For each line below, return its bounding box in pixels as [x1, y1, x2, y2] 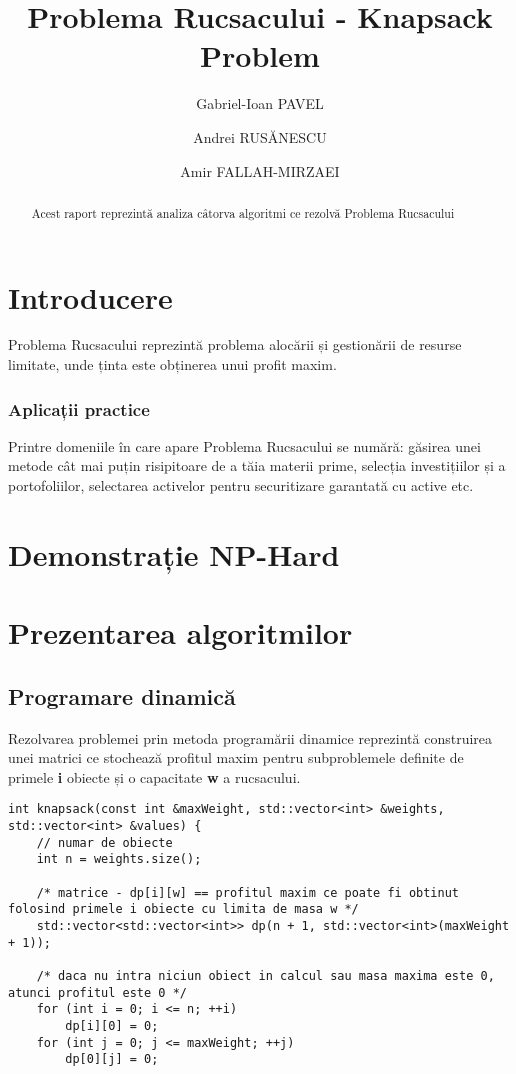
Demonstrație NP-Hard [8, 533, 340, 574]
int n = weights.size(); [36, 852, 202, 867]
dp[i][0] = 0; [65, 1018, 159, 1033]
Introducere [8, 276, 173, 317]
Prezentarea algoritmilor [8, 612, 353, 653]
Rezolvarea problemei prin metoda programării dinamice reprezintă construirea [8, 727, 493, 748]
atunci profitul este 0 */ [8, 985, 187, 1000]
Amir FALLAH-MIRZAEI [180, 160, 340, 181]
